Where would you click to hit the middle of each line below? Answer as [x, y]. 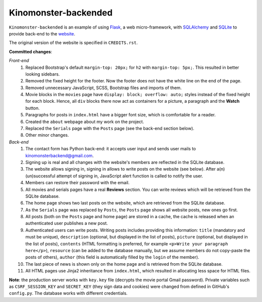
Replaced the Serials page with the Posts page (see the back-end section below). [110, 128]
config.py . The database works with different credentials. [68, 293]
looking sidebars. [43, 74]
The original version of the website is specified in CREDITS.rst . [74, 43]
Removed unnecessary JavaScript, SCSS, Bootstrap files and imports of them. [104, 88]
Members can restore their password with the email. [77, 183]
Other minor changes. [47, 135]
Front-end [19, 61]
